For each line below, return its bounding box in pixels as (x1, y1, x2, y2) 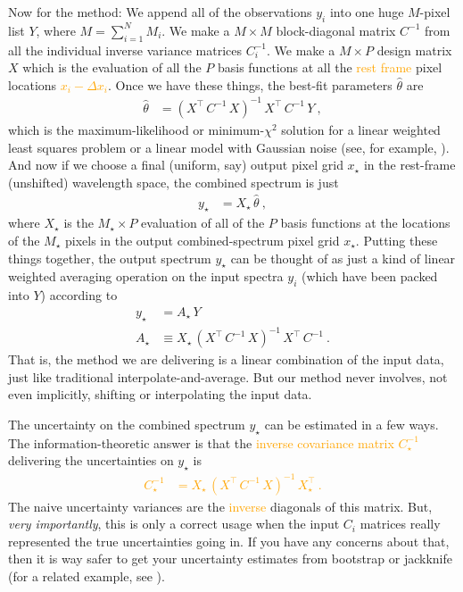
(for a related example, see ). (8, 566, 165, 585)
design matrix (376, 40, 452, 59)
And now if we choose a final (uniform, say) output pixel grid (8, 155, 343, 174)
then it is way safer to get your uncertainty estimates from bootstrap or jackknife (8, 549, 452, 568)
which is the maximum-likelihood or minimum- (8, 120, 265, 138)
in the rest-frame (363, 155, 456, 174)
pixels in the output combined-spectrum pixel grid (65, 230, 340, 249)
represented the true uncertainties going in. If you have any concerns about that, (8, 531, 450, 550)
